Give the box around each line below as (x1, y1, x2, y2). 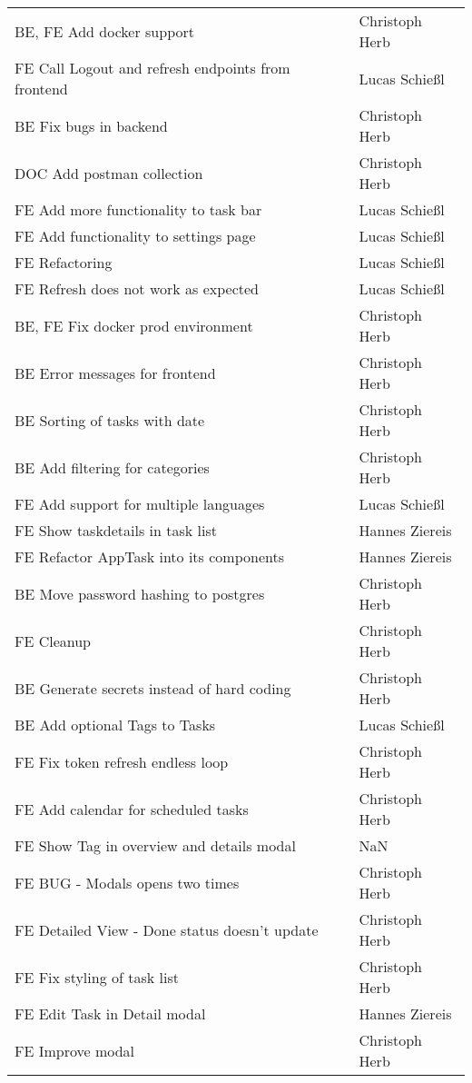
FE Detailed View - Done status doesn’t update (15, 919, 319, 940)
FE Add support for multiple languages (15, 493, 265, 514)
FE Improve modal (15, 1039, 135, 1061)
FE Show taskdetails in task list (15, 520, 218, 541)
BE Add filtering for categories (15, 456, 210, 478)
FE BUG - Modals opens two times (15, 871, 240, 893)
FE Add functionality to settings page (15, 225, 256, 246)
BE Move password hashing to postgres (15, 582, 265, 604)
